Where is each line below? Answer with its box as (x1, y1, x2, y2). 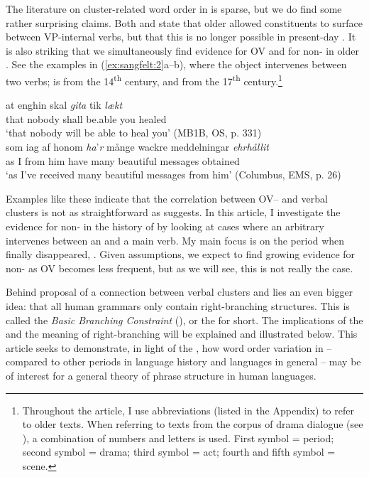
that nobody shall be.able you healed (6, 111, 167, 126)
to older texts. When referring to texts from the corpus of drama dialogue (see (22, 417, 363, 432)
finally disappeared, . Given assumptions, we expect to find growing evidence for (6, 247, 356, 262)
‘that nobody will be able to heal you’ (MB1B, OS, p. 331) (6, 125, 262, 140)
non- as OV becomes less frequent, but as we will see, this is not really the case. (6, 260, 353, 275)
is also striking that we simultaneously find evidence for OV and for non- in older (6, 43, 359, 58)
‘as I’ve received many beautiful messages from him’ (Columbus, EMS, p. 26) (6, 167, 341, 182)
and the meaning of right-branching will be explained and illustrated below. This (6, 326, 358, 341)
